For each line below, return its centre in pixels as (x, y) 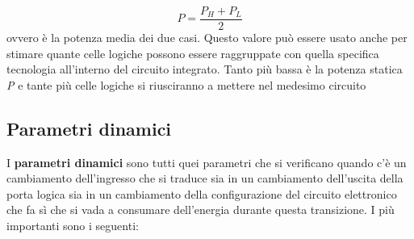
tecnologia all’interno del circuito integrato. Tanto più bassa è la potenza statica (205, 69)
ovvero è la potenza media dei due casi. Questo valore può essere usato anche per (207, 38)
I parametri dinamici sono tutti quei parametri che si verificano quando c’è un (207, 162)
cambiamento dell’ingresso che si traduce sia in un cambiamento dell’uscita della (205, 178)
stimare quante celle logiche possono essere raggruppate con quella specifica (193, 53)
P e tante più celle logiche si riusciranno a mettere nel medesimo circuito (186, 84)
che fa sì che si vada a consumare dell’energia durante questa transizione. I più (201, 210)
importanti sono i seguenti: (73, 226)
